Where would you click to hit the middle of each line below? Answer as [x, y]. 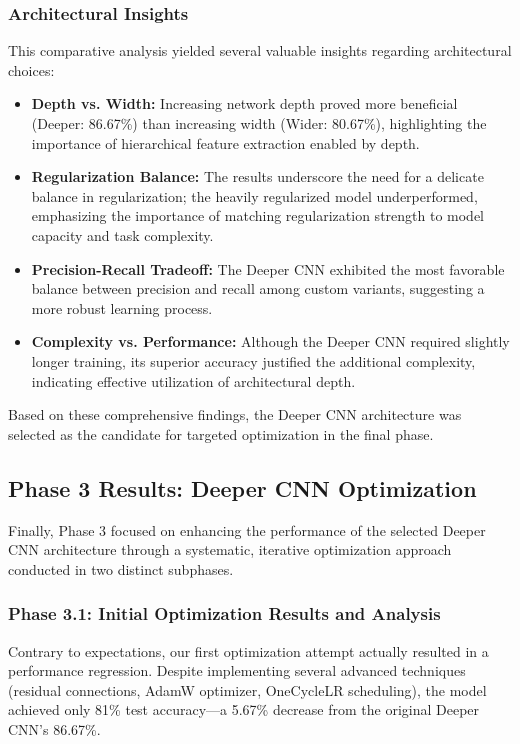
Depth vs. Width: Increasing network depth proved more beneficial [244, 103]
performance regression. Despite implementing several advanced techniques [237, 670]
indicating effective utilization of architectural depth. [193, 380]
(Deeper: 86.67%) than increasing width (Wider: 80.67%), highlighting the [259, 123]
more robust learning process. [122, 307]
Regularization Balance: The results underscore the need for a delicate [257, 176]
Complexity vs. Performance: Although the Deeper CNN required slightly [270, 341]
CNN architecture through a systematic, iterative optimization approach [230, 549]
